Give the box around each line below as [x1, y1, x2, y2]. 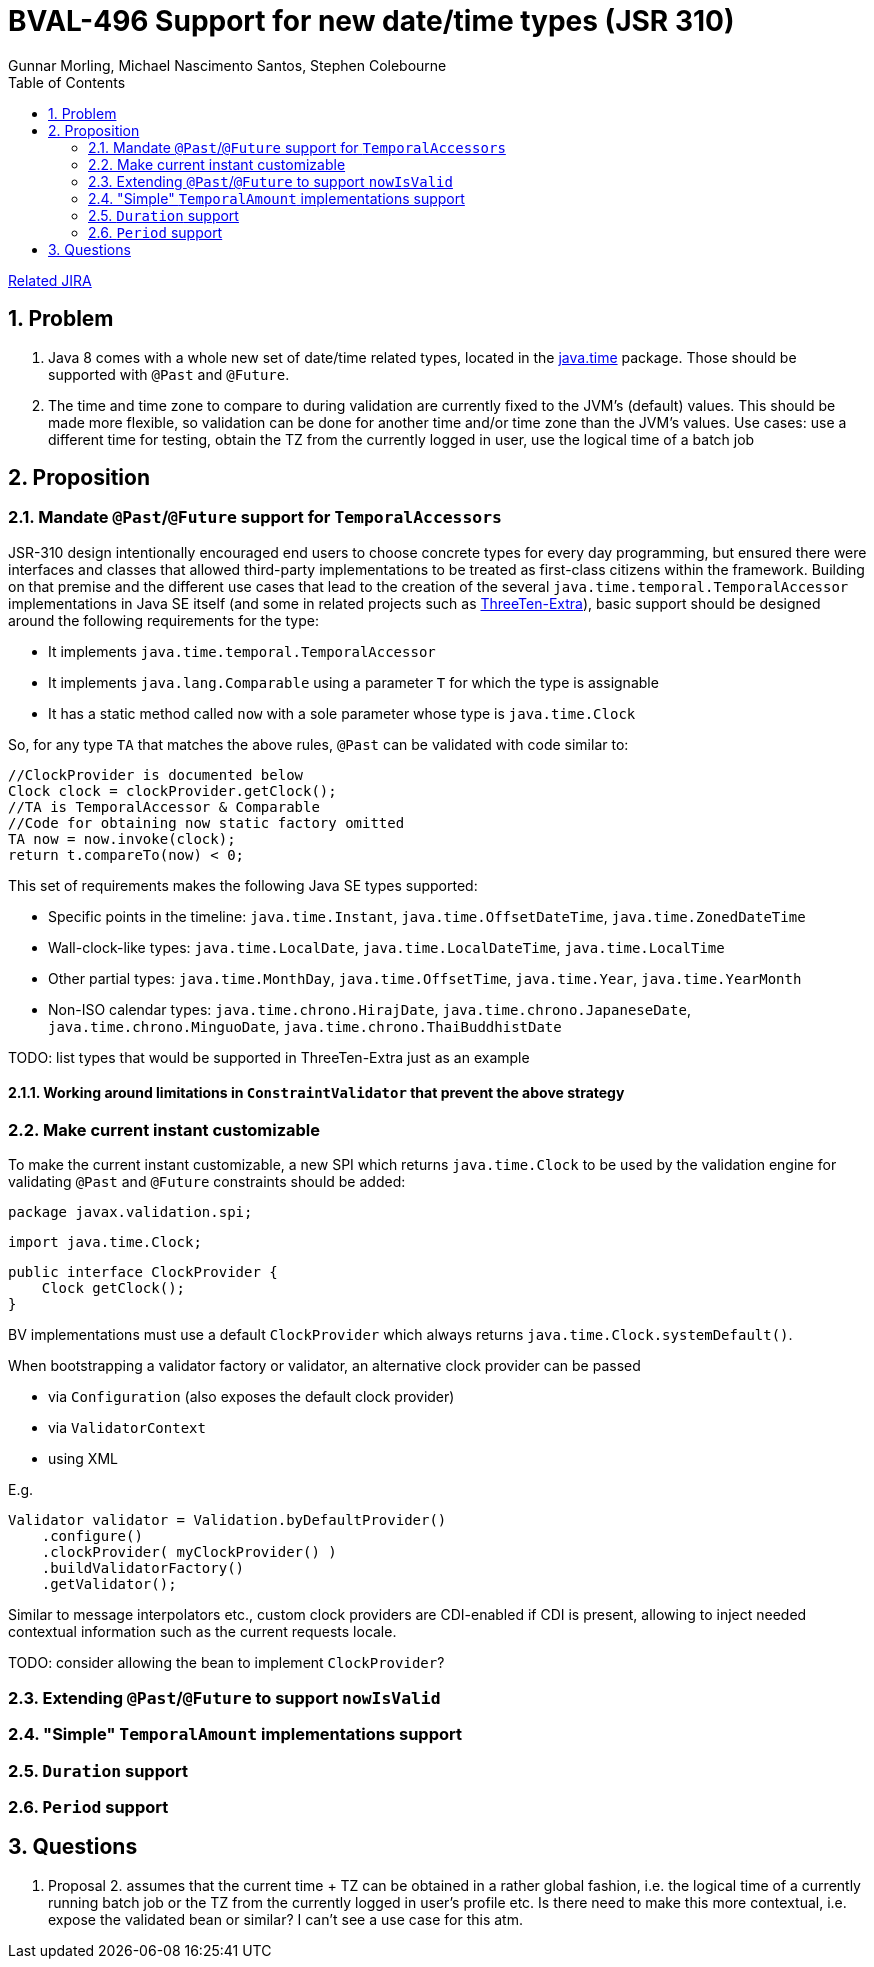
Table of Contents [8, 73, 126, 91]
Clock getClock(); [41, 1280, 186, 1297]
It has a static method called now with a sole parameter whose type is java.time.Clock [48, 704, 636, 722]
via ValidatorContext [48, 1419, 206, 1437]
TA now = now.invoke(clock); [8, 830, 236, 847]
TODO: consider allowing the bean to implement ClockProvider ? [8, 1654, 445, 1672]
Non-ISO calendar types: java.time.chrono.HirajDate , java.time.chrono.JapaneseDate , [48, 1000, 691, 1018]
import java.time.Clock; [8, 1234, 202, 1251]
